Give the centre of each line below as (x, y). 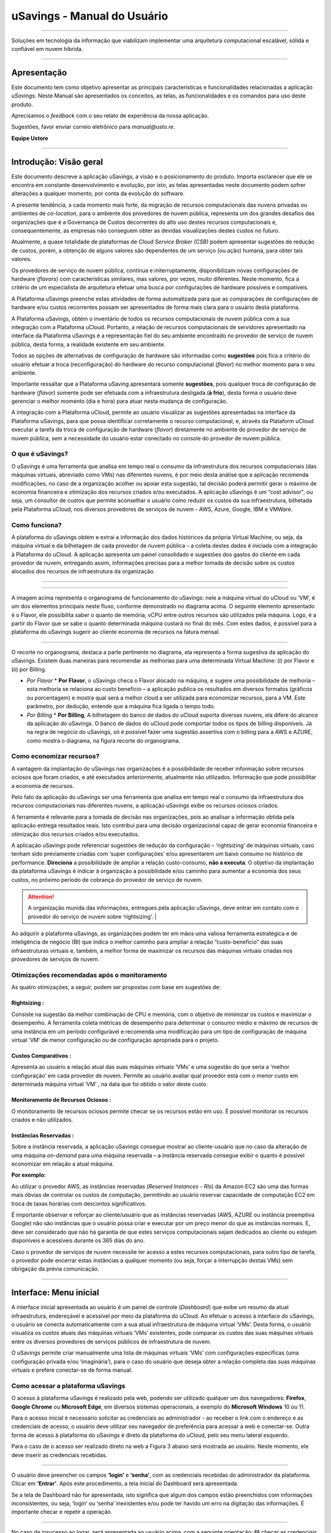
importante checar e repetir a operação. (62, 1512)
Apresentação (39, 73)
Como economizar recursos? (55, 756)
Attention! (41, 896)
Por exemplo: (29, 1175)
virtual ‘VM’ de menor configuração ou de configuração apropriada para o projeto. (115, 1040)
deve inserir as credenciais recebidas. (59, 1455)
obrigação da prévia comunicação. (55, 1269)
